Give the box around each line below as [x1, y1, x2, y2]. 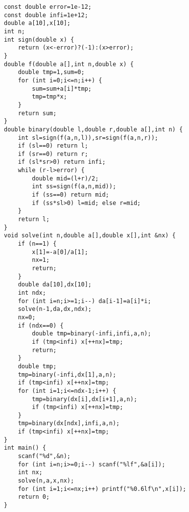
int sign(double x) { [4, 36, 74, 43]
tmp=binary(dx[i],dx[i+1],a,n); [32, 395, 138, 403]
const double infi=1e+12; [4, 11, 88, 19]
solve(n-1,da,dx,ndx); [18, 306, 92, 313]
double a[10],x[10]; [4, 20, 71, 27]
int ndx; [18, 289, 46, 296]
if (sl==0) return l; [18, 142, 88, 150]
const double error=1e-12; [4, 3, 92, 10]
